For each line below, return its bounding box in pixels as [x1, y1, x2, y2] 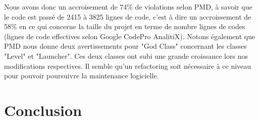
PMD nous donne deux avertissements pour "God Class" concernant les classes [4, 41, 247, 51]
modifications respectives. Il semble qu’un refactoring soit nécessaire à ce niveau [4, 60, 251, 71]
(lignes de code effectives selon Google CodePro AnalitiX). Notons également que [4, 31, 255, 41]
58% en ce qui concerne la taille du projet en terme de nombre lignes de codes [4, 21, 245, 32]
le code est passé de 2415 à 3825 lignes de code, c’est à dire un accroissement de [4, 11, 251, 22]
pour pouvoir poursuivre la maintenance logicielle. [4, 70, 159, 81]
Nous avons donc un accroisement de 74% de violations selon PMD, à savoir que [4, 2, 252, 12]
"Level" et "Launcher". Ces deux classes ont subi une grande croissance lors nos [4, 50, 248, 61]
